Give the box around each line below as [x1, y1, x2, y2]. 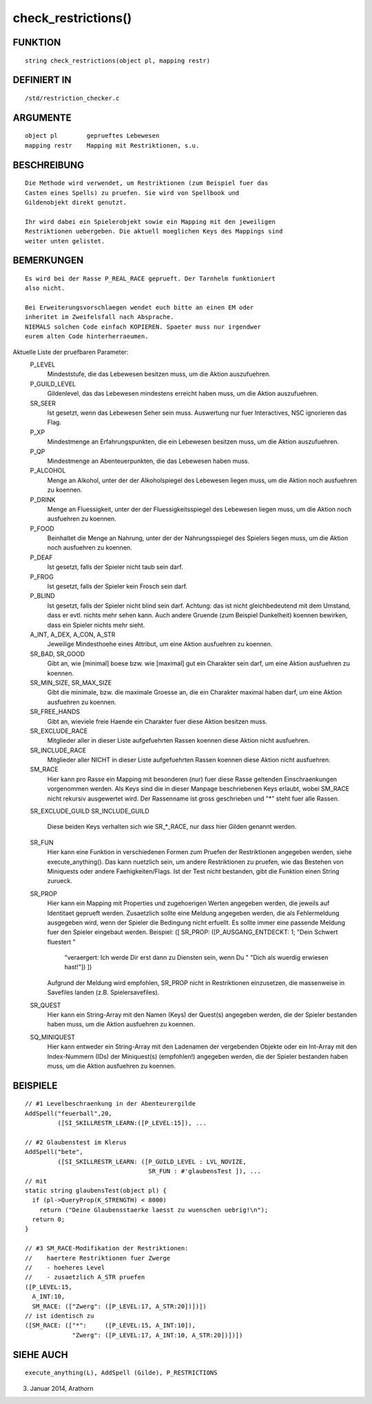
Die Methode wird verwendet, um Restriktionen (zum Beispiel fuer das [25, 179, 269, 187]
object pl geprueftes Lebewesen [25, 132, 160, 140]
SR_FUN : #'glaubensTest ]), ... [148, 1168, 261, 1175]
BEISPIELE [12, 1080, 58, 1091]
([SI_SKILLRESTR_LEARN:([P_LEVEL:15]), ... [57, 1119, 207, 1127]
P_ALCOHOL [30, 466, 66, 475]
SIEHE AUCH [12, 1349, 68, 1361]
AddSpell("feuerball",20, [25, 1109, 113, 1117]
